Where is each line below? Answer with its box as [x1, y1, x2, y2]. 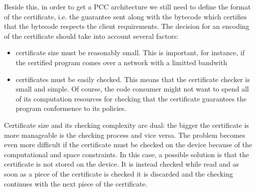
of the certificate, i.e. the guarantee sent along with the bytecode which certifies [4, 11, 247, 21]
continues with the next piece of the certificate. [4, 178, 147, 189]
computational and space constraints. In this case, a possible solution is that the [4, 149, 249, 159]
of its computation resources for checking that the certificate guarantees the [15, 93, 247, 103]
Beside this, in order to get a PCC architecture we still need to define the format [4, 1, 251, 11]
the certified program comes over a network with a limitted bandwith [15, 57, 227, 67]
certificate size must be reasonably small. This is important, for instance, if [15, 47, 245, 58]
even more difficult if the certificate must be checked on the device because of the [4, 139, 252, 150]
